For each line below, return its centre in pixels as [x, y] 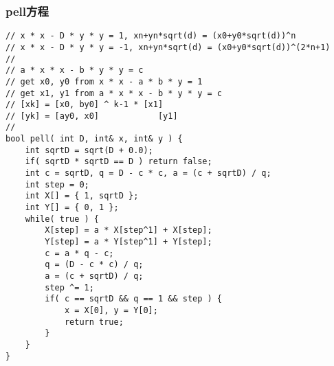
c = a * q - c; [79, 253]
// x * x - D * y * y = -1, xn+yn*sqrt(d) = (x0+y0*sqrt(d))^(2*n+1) [168, 47]
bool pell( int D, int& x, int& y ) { [94, 139]
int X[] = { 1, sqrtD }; [82, 196]
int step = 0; [57, 184]
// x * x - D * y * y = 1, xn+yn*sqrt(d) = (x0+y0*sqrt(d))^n [151, 36]
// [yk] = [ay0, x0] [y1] [92, 116]
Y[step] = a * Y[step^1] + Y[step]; [129, 242]
